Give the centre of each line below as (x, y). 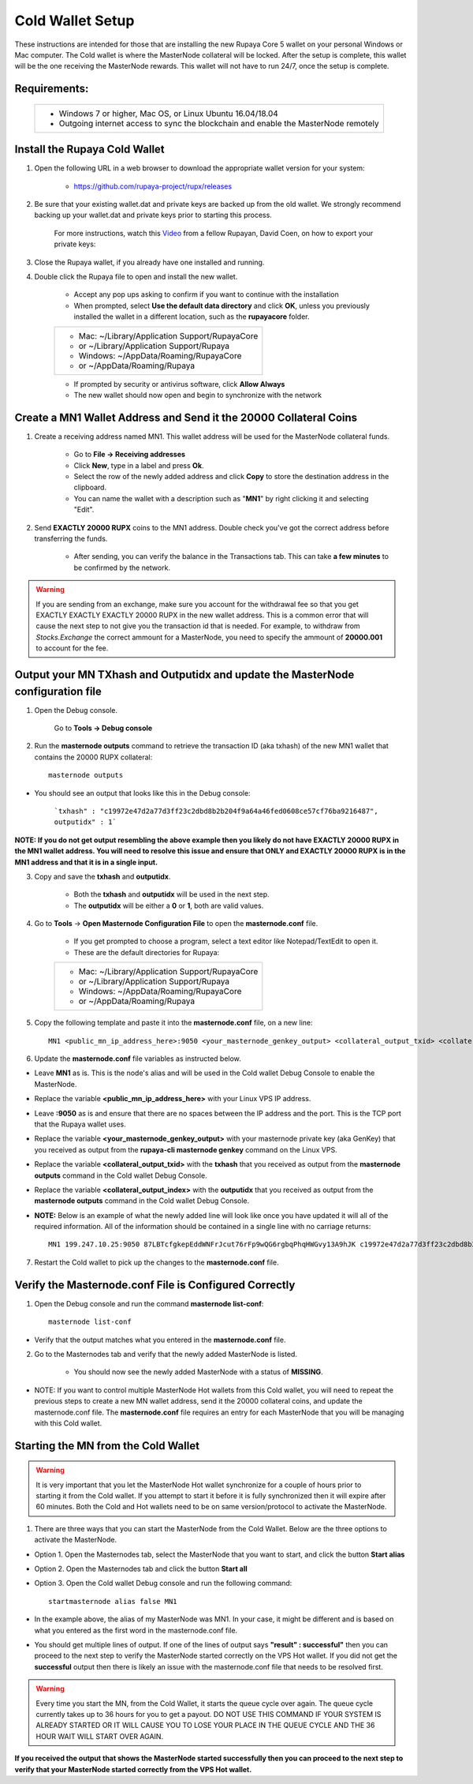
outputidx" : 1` (86, 822)
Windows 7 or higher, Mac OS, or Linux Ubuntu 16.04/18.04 (169, 113)
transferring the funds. (71, 538)
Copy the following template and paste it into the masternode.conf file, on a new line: (173, 1023)
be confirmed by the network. (122, 568)
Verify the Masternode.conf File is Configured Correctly (155, 1285)
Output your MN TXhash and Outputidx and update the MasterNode (184, 675)
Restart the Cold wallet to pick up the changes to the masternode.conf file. (156, 1262)
